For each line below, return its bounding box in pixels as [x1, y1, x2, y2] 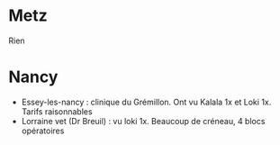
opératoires [21, 125, 65, 136]
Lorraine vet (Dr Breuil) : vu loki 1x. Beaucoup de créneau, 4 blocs [21, 115, 266, 126]
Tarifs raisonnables [21, 105, 93, 117]
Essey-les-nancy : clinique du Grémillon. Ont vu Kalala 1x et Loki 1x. [21, 96, 272, 107]
